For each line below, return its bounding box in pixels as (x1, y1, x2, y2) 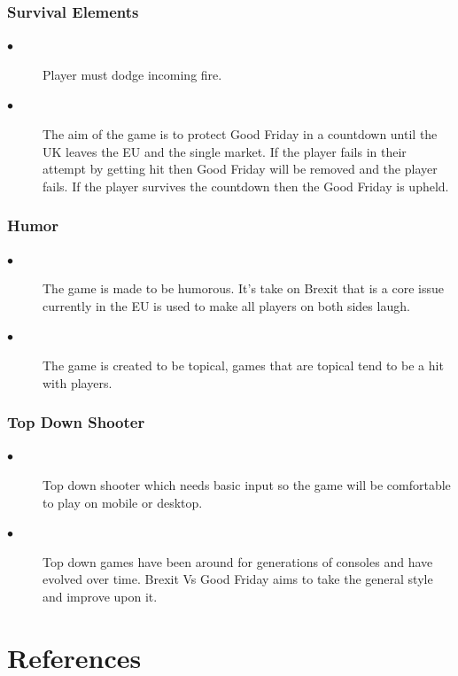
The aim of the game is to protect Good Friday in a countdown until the (43, 125, 438, 143)
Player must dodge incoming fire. (43, 65, 222, 83)
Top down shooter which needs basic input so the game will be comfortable (43, 475, 451, 493)
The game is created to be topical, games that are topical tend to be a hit (43, 355, 444, 374)
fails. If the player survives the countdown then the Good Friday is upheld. (43, 176, 449, 195)
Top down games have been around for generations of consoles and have (43, 552, 433, 571)
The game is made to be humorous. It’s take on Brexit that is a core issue (43, 279, 444, 298)
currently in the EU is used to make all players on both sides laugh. (43, 296, 410, 315)
